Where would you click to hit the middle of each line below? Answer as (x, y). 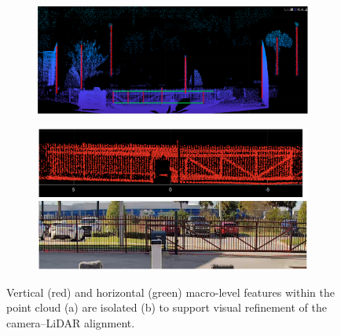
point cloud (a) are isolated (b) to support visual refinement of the (167, 307)
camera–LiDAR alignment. (71, 322)
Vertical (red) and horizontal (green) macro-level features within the (170, 292)
